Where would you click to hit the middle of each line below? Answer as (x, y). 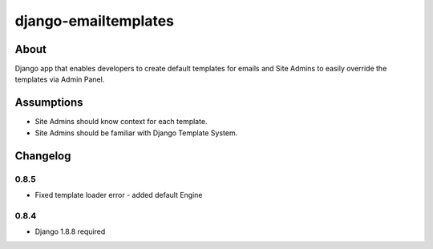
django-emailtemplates (95, 21)
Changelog (43, 156)
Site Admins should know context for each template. (121, 122)
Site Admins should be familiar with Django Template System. (136, 133)
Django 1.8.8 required (70, 231)
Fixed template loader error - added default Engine (119, 195)
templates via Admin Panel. (60, 79)
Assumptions (49, 103)
